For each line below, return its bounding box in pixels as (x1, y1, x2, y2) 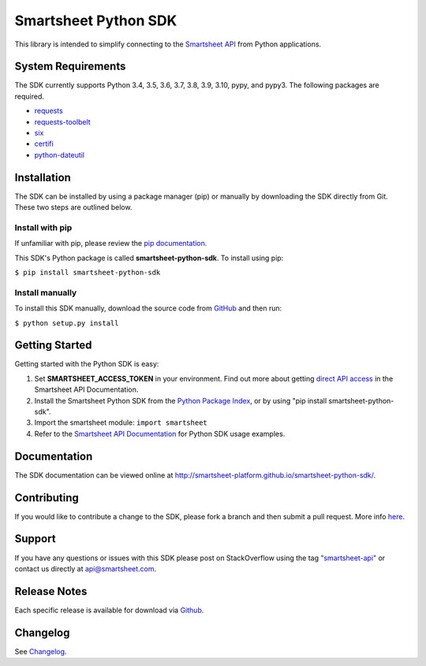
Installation (14, 170, 71, 184)
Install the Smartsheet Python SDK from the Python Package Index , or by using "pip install (34, 396, 327, 405)
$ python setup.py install (14, 318, 119, 327)
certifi (34, 139, 54, 149)
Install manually (14, 287, 77, 298)
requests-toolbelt (34, 117, 91, 126)
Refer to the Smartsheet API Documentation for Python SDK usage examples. (34, 429, 286, 438)
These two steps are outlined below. (14, 203, 133, 212)
